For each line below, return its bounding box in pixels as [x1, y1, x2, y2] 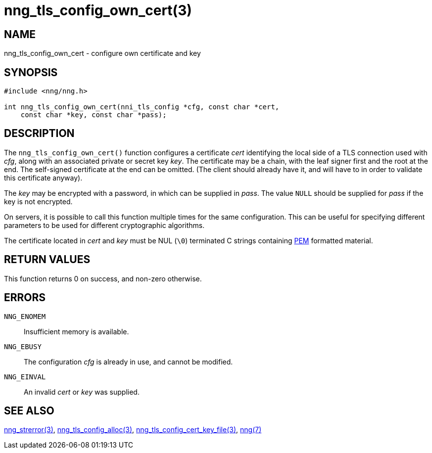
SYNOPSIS [4, 66, 58, 79]
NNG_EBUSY [4, 342, 42, 351]
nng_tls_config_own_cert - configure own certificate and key [4, 49, 201, 58]
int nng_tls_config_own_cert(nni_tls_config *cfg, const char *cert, [4, 103, 280, 111]
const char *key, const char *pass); [20, 111, 167, 119]
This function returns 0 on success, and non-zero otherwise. [4, 274, 202, 283]
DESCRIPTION [4, 127, 75, 140]
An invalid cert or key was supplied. [24, 387, 140, 396]
